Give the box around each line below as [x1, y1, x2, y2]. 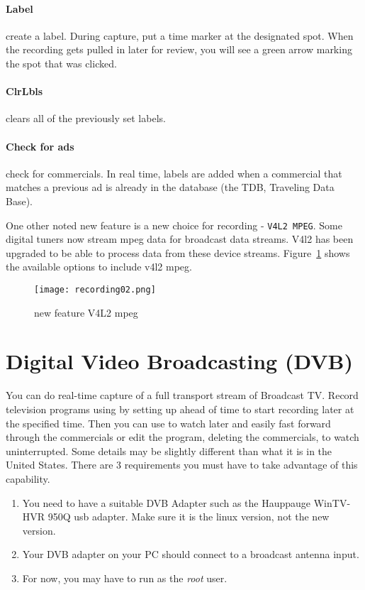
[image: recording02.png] [34, 284, 156, 295]
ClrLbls [6, 84, 43, 99]
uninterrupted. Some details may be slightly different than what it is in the [6, 443, 332, 458]
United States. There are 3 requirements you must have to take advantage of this [6, 457, 358, 472]
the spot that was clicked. [6, 55, 117, 70]
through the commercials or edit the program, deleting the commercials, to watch [6, 430, 359, 444]
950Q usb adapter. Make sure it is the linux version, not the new [47, 509, 330, 524]
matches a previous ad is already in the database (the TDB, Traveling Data [6, 180, 335, 195]
